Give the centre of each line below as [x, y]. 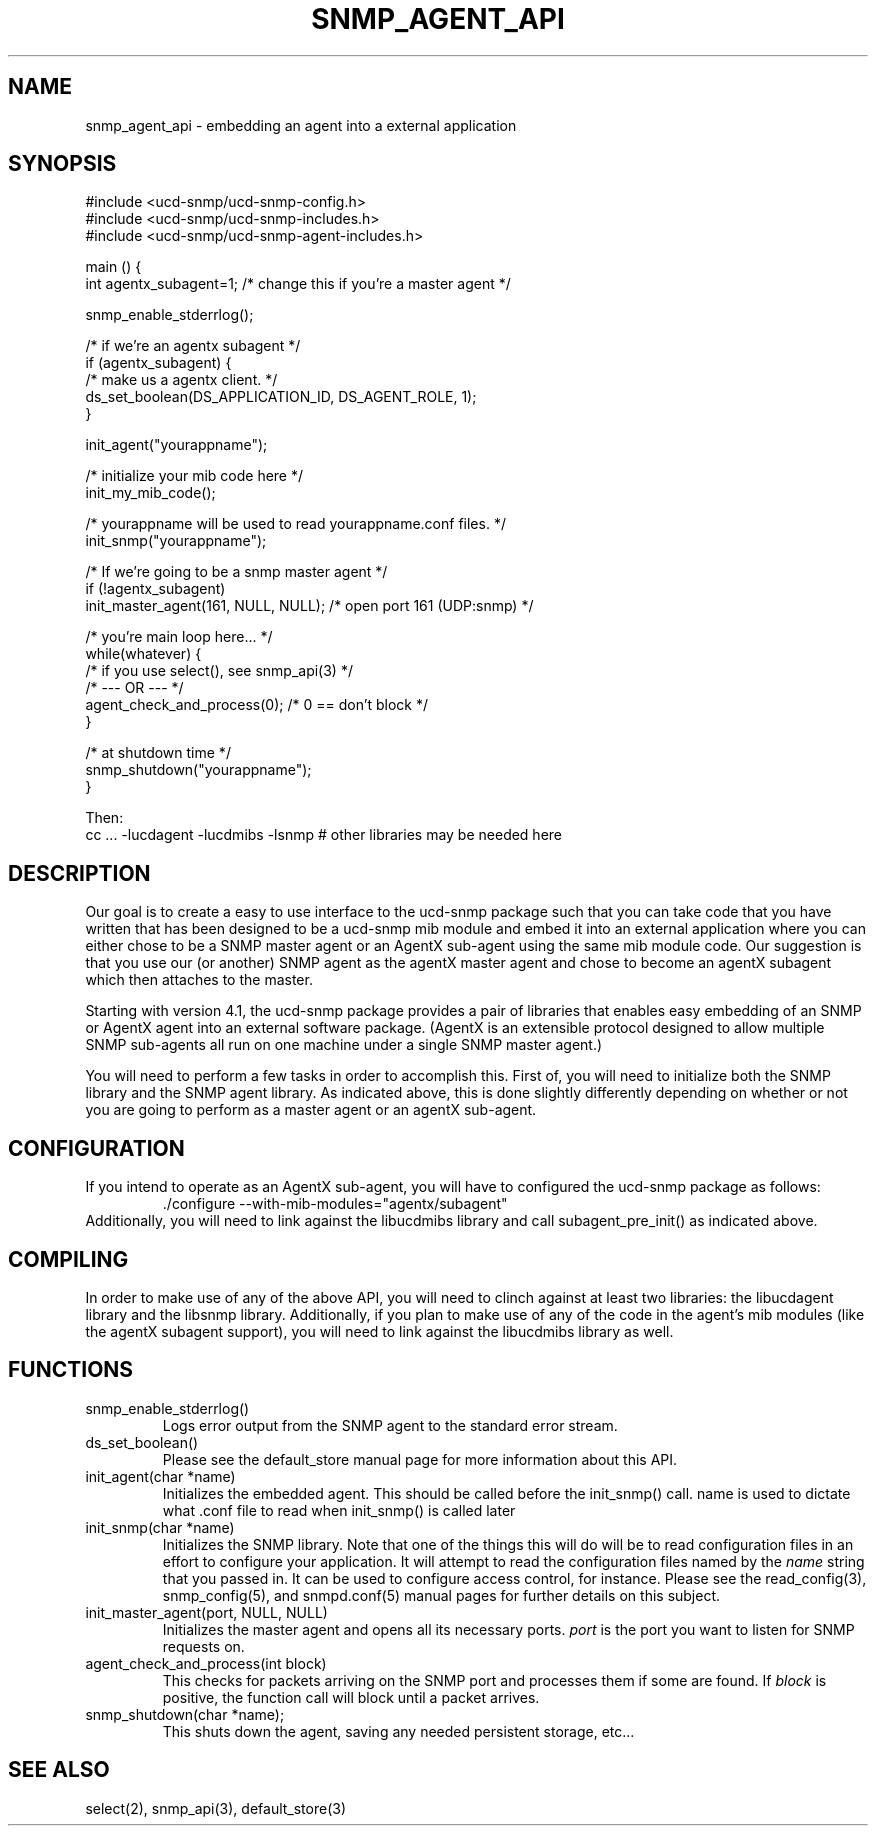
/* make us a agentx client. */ [181, 380]
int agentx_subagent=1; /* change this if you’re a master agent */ [298, 284]
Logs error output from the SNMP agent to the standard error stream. [390, 1425]
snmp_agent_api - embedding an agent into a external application [301, 125]
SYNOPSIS [62, 164]
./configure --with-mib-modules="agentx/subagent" [335, 1204]
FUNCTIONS [71, 1370]
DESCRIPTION [79, 873]
